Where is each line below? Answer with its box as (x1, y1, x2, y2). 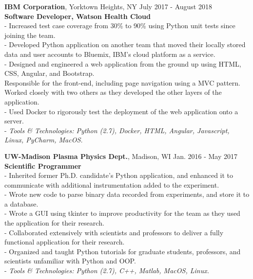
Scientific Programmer (4, 160, 81, 171)
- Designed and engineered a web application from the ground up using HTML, (4, 58, 241, 69)
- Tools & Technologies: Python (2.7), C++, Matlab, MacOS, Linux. (4, 265, 209, 276)
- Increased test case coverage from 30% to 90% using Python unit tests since (4, 20, 235, 31)
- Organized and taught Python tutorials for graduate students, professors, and (4, 246, 241, 256)
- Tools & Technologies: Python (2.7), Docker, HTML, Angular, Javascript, (4, 125, 230, 135)
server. (4, 116, 24, 126)
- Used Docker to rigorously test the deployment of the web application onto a (4, 106, 238, 116)
